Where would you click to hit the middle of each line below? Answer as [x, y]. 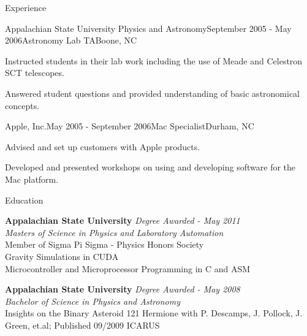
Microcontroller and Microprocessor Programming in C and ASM [128, 268]
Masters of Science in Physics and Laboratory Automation [114, 232]
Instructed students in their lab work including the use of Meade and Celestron [154, 60]
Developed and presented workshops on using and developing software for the [150, 167]
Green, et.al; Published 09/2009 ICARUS [82, 325]
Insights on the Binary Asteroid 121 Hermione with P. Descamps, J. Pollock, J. [154, 313]
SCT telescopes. [35, 73]
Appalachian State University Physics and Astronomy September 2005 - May [148, 28]
